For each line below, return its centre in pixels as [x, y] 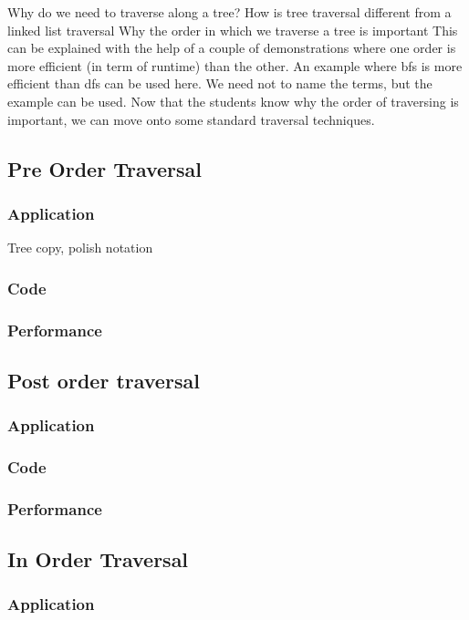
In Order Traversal [98, 559]
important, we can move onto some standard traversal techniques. [191, 119]
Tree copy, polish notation [80, 248]
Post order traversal [104, 380]
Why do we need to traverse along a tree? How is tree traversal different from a [229, 12]
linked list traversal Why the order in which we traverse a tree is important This [233, 30]
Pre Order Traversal [105, 168]
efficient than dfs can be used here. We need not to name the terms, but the [220, 83]
